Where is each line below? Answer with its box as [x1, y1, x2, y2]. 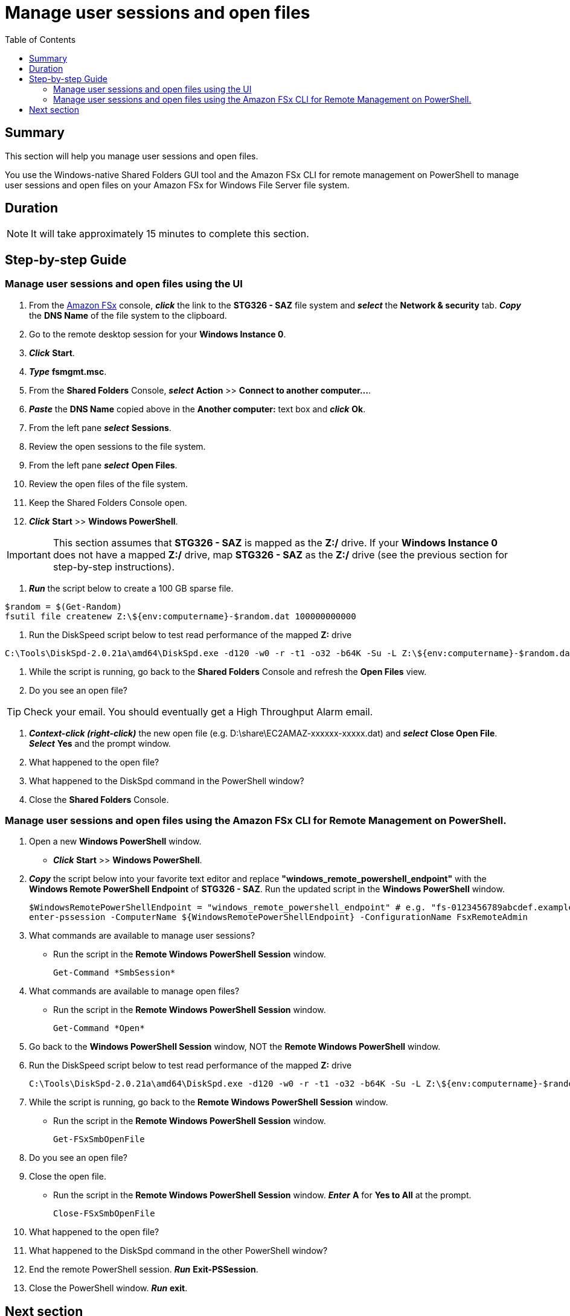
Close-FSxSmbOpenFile [53, 1209, 155, 1219]
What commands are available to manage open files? [29, 986, 240, 997]
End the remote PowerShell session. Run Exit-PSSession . [29, 1264, 258, 1275]
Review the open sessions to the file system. [29, 441, 206, 452]
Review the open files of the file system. [29, 478, 188, 489]
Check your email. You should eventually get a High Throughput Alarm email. [24, 705, 373, 718]
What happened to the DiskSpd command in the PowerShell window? [29, 775, 304, 786]
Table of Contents [5, 34, 76, 45]
